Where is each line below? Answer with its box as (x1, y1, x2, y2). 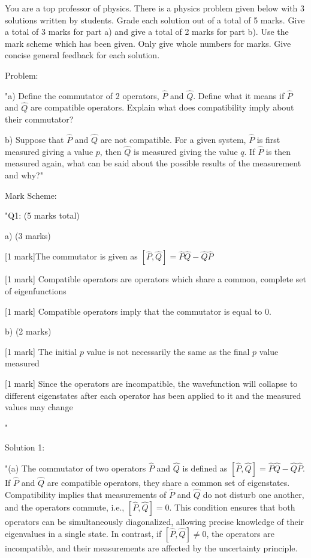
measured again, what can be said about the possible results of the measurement (5, 157, 301, 169)
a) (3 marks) (5, 229, 51, 241)
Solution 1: (5, 441, 45, 453)
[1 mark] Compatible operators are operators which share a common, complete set (5, 273, 306, 285)
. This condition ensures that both (169, 500, 295, 513)
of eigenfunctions (5, 284, 67, 297)
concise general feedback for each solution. (5, 49, 160, 61)
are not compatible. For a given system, (100, 133, 246, 145)
